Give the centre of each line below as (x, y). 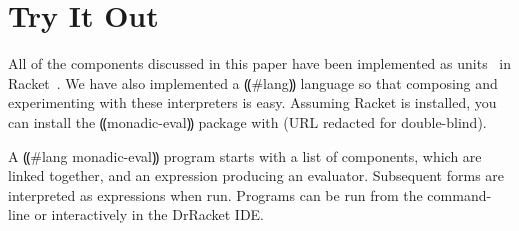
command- (459, 194)
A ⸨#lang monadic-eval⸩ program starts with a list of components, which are (245, 155)
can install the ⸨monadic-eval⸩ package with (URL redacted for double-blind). (247, 121)
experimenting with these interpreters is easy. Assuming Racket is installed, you (252, 102)
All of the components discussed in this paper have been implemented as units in (260, 63)
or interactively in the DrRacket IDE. (149, 214)
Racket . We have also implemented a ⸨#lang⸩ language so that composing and (253, 82)
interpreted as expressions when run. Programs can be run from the (215, 194)
